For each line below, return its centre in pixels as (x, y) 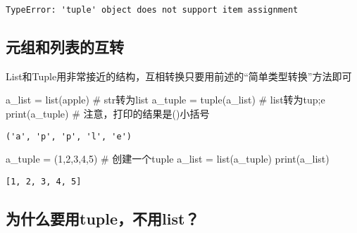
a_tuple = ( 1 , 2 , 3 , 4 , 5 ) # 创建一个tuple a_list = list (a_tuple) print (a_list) (168, 159)
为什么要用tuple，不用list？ (103, 218)
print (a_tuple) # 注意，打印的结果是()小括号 (108, 114)
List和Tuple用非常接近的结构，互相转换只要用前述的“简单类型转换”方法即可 (179, 76)
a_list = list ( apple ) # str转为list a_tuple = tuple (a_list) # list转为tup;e (165, 100)
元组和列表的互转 (65, 47)
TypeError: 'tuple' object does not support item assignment (152, 10)
